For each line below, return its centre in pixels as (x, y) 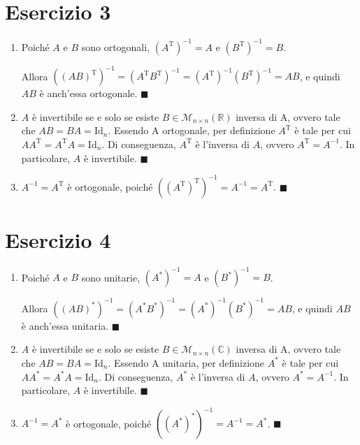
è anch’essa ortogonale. (88, 93)
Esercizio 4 (58, 239)
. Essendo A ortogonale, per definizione (192, 130)
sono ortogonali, (116, 46)
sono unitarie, (111, 277)
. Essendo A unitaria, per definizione (186, 362)
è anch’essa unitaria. (65, 325)
